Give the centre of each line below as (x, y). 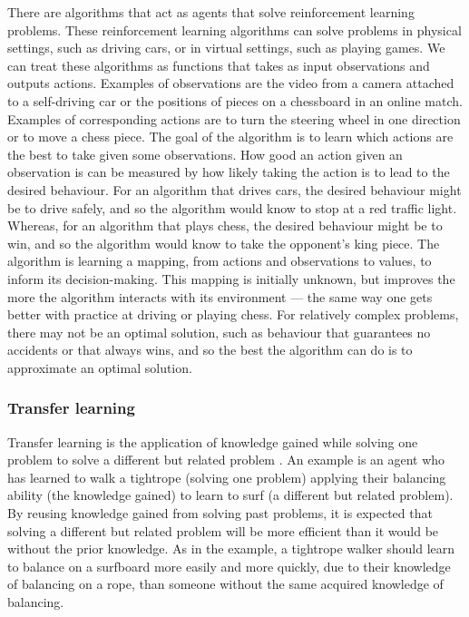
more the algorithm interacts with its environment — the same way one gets (220, 296)
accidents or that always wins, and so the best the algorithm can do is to (210, 350)
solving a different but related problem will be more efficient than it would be (223, 530)
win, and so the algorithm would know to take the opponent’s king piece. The (224, 243)
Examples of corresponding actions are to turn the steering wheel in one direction (234, 118)
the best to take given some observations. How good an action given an (205, 154)
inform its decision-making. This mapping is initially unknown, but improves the (231, 278)
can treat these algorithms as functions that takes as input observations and (219, 65)
